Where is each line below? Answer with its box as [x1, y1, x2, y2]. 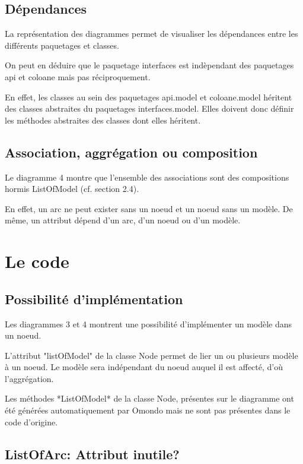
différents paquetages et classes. [5, 39, 119, 51]
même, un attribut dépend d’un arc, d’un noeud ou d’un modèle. [5, 214, 241, 226]
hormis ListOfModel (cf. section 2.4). [5, 182, 139, 195]
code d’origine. [5, 415, 58, 428]
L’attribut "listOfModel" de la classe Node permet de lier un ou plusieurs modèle [5, 349, 298, 361]
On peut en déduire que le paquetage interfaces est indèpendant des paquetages [5, 59, 294, 71]
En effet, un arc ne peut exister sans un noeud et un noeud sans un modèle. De [5, 202, 293, 214]
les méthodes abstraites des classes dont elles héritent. [5, 113, 201, 126]
